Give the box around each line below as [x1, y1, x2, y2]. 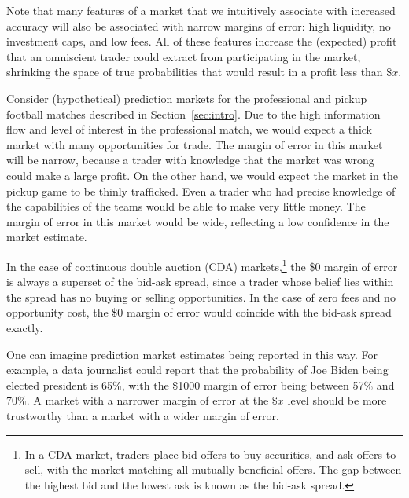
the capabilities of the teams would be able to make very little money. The [6, 198, 366, 214]
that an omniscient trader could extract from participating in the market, [6, 48, 361, 64]
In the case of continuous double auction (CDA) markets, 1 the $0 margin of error [6, 255, 398, 274]
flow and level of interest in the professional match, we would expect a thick [6, 121, 372, 137]
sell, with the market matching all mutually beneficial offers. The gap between [24, 461, 402, 478]
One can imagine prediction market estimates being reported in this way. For [6, 346, 378, 362]
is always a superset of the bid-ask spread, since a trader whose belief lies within [6, 273, 394, 290]
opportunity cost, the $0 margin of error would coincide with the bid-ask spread [6, 304, 392, 320]
